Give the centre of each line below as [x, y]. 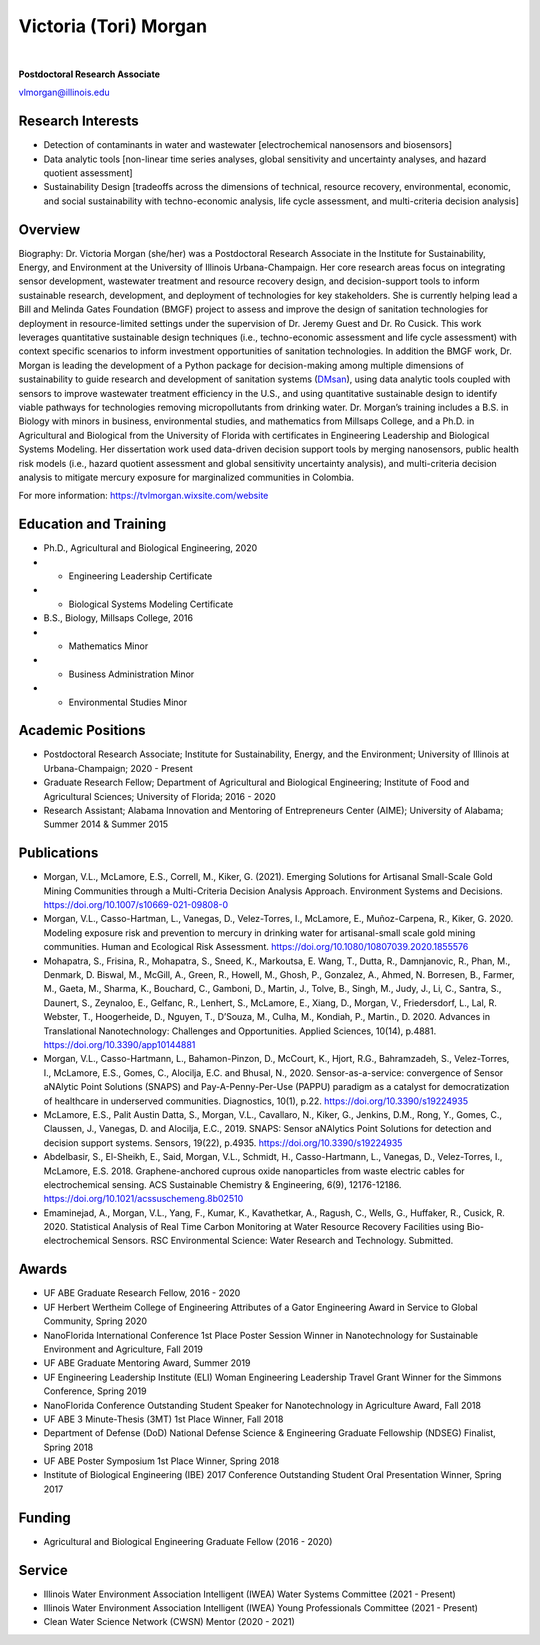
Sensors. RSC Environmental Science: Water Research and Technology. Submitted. [282, 1241]
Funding [45, 1517]
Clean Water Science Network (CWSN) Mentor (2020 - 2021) [169, 1622]
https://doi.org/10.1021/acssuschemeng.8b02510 [143, 1199]
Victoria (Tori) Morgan [113, 26]
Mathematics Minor [108, 646]
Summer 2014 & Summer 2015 [106, 824]
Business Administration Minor [131, 674]
